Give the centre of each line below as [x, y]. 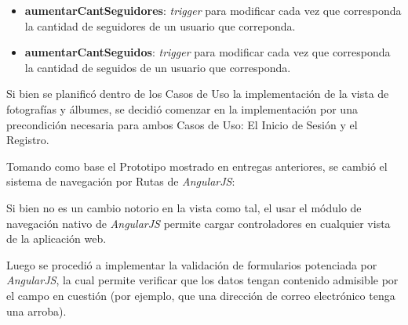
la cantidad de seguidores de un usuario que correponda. [160, 25]
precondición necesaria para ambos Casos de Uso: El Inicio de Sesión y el [182, 124]
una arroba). [36, 311]
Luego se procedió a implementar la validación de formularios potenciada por [192, 264]
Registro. [28, 140]
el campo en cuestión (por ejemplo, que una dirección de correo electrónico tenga [201, 295]
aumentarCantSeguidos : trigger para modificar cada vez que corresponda [208, 52]
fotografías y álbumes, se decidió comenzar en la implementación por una [182, 108]
